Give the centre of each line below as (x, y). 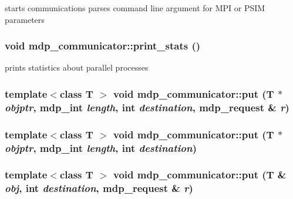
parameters (25, 19)
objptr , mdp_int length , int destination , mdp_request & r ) (147, 107)
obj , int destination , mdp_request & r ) (99, 188)
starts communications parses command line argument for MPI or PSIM (135, 8)
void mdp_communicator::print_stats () (103, 46)
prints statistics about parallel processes (77, 67)
